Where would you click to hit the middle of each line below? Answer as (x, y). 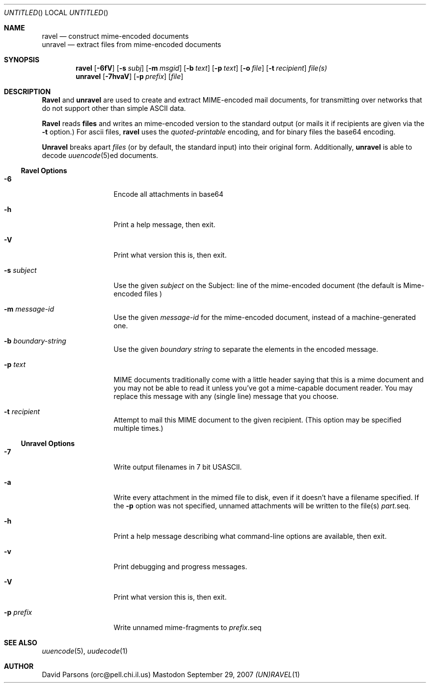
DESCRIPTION (27, 92)
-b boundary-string (35, 341)
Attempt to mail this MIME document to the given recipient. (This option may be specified (257, 420)
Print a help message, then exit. (164, 225)
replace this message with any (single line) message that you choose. (226, 396)
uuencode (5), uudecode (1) (85, 651)
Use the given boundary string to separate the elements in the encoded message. (246, 349)
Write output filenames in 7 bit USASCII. (178, 467)
